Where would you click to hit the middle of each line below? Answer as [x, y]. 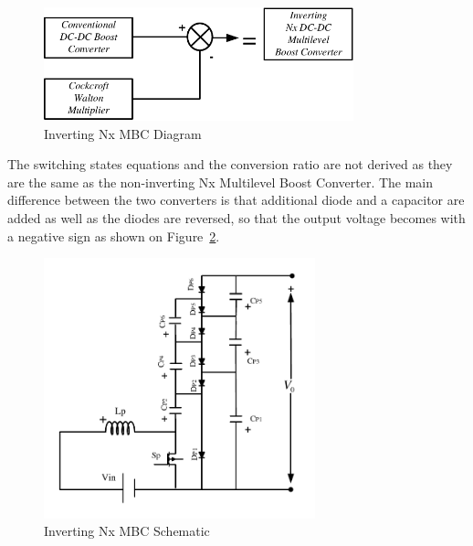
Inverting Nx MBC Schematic [127, 531]
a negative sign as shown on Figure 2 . [114, 236]
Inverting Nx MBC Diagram [123, 133]
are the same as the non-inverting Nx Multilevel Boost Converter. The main [221, 182]
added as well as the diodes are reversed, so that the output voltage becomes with [236, 218]
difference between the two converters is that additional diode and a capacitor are [236, 200]
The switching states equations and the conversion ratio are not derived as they [230, 164]
